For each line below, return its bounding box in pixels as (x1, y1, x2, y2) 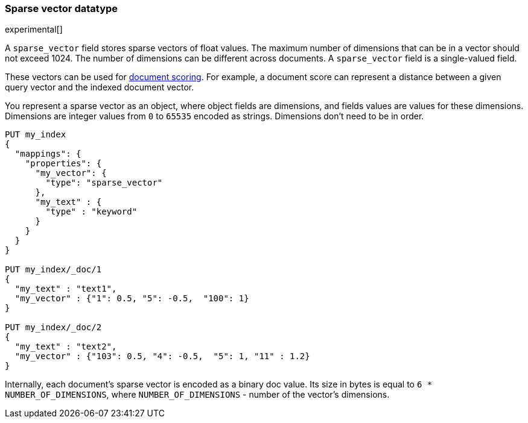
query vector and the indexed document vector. (5, 82, 194, 93)
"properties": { (25, 158, 102, 169)
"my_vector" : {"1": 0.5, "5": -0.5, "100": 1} (14, 293, 249, 304)
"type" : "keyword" (45, 207, 138, 217)
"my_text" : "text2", (14, 342, 117, 352)
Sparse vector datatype (5, 2, 118, 14)
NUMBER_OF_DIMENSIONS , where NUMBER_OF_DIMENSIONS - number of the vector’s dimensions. (5, 389, 390, 400)
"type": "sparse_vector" (45, 178, 163, 188)
